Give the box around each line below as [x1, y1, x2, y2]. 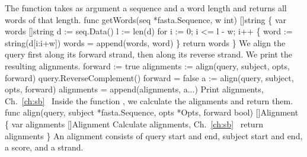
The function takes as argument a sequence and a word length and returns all [5, 2, 287, 14]
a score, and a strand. [5, 141, 84, 153]
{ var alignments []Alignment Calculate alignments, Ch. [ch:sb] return [5, 117, 263, 130]
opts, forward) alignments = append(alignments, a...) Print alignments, [5, 83, 264, 95]
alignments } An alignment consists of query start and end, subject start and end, [5, 129, 303, 142]
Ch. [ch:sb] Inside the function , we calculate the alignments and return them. [5, 94, 293, 107]
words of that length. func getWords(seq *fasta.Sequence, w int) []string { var [5, 13, 287, 25]
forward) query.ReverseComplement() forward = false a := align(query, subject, [5, 71, 294, 84]
